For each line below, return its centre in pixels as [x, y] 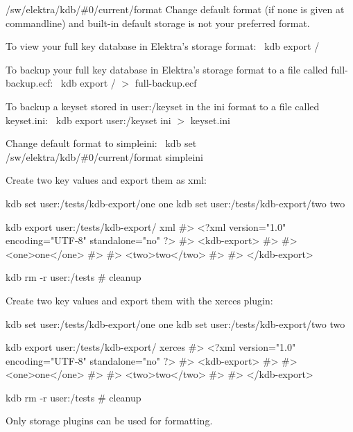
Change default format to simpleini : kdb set [101, 143]
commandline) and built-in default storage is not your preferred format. [158, 23]
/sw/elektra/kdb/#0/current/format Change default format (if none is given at [175, 9]
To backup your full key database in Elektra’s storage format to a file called [167, 69]
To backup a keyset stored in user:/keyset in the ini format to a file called [163, 106]
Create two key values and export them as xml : [106, 180]
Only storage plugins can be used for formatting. [109, 421]
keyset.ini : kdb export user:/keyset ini [88, 120]
